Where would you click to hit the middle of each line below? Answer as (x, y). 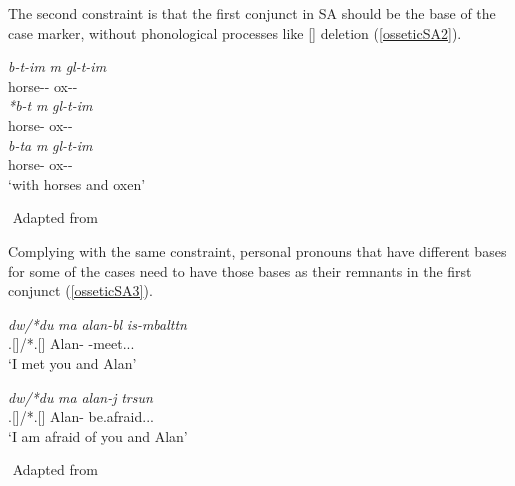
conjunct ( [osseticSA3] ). (80, 290)
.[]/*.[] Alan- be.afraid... (81, 416)
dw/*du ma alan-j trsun (80, 396)
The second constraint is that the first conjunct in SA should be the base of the (252, 13)
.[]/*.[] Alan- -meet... (71, 343)
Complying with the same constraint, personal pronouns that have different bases (257, 250)
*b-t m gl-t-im (50, 105)
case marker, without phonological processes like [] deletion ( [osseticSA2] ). (235, 32)
